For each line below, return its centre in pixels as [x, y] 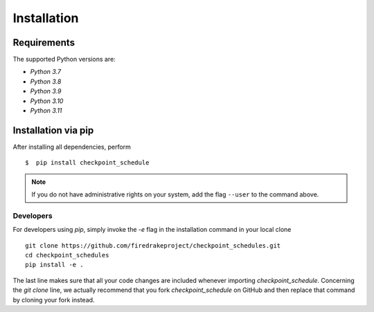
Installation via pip [53, 130]
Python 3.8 [46, 81]
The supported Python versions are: [64, 59]
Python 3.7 [46, 72]
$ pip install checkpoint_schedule [87, 163]
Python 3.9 [46, 91]
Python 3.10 [47, 101]
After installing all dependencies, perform [72, 147]
